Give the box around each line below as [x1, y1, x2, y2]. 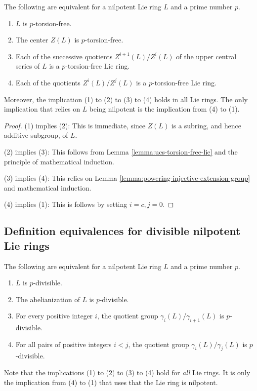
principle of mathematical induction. [4, 156, 114, 166]
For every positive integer [15, 311, 93, 321]
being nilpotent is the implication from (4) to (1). [89, 104, 240, 114]
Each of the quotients [15, 77, 81, 87]
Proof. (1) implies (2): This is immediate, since [4, 120, 146, 130]
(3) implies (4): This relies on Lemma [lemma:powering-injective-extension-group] [4, 173, 250, 183]
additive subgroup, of [4, 130, 68, 140]
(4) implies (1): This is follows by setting [4, 199, 128, 209]
